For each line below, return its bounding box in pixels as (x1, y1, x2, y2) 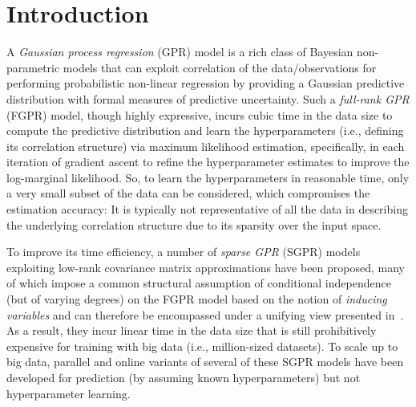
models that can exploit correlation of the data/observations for (63, 59, 377, 75)
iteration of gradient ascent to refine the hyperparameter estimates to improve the (6, 153, 410, 170)
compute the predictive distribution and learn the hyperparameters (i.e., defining (6, 122, 404, 139)
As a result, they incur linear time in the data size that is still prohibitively (6, 322, 377, 339)
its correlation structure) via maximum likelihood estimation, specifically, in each (6, 137, 405, 154)
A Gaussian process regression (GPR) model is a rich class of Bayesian (6, 43, 353, 60)
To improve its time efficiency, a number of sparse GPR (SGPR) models (6, 243, 361, 260)
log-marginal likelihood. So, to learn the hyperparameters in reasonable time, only (6, 169, 410, 185)
